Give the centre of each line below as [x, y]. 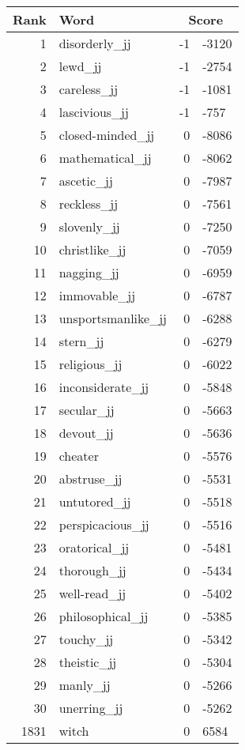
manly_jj [85, 685]
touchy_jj [86, 639]
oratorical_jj [94, 547]
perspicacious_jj [104, 524]
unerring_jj [91, 708]
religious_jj [90, 364]
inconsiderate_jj [104, 387]
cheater [79, 456]
